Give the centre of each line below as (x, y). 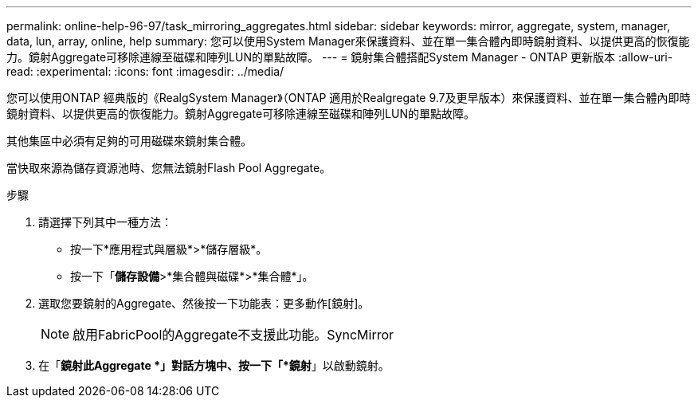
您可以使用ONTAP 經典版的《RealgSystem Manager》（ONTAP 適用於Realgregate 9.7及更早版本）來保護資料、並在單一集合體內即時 (349, 98)
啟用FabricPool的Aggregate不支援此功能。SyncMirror (233, 335)
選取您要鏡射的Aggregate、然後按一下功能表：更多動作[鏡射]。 (204, 303)
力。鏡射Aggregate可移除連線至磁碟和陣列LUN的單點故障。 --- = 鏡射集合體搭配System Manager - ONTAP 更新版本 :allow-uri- (340, 57)
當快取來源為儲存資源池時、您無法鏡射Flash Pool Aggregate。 (169, 168)
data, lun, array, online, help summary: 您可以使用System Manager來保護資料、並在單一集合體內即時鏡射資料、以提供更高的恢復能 (348, 41)
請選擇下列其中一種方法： (105, 222)
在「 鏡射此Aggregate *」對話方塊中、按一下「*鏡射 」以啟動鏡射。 (214, 365)
